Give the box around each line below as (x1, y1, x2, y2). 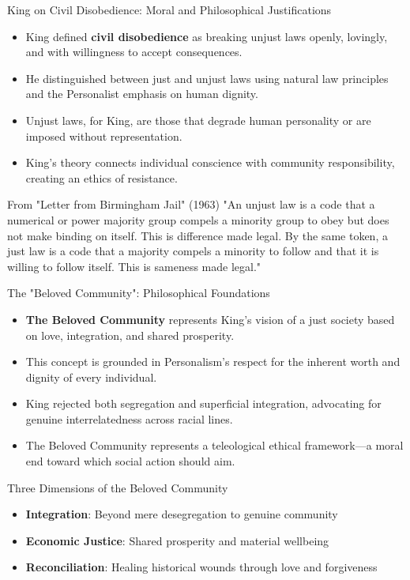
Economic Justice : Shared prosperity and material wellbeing (25, 532, 329, 548)
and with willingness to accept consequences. (25, 43, 243, 60)
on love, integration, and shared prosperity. (25, 326, 235, 343)
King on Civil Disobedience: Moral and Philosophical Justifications (7, 2, 332, 17)
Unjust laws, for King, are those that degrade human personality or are (25, 111, 371, 128)
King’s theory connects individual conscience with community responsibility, (25, 154, 395, 171)
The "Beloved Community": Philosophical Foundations (7, 284, 270, 301)
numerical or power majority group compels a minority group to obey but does (7, 211, 389, 228)
